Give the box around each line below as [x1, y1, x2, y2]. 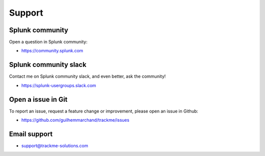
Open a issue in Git [9, 95, 68, 104]
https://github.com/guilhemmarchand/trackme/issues [21, 117, 130, 123]
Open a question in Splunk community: [9, 39, 88, 45]
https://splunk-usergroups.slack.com [21, 82, 97, 88]
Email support [9, 130, 53, 138]
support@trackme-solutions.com [21, 142, 88, 149]
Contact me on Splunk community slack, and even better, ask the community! [9, 73, 166, 79]
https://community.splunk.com [21, 48, 83, 54]
